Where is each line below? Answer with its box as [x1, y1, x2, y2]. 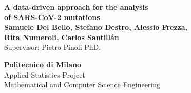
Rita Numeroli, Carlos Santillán [4, 31, 119, 42]
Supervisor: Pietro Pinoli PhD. [4, 42, 101, 52]
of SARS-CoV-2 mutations [4, 11, 100, 22]
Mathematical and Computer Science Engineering [4, 79, 161, 90]
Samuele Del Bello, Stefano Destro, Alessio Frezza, [4, 22, 187, 32]
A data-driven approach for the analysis [4, 2, 148, 12]
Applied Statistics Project [4, 69, 85, 80]
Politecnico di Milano [4, 59, 82, 69]
